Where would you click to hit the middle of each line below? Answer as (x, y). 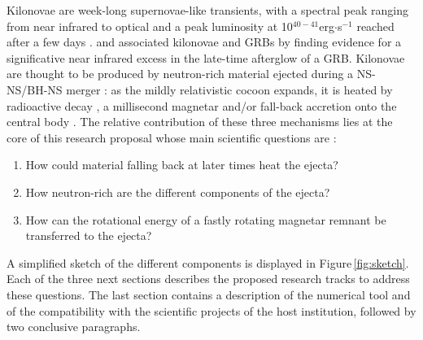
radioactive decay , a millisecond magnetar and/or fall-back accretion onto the (202, 105)
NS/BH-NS (35, 89)
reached (375, 26)
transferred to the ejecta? (89, 235)
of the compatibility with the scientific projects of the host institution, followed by (211, 310)
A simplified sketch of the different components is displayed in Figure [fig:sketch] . (208, 262)
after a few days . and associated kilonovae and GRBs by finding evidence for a (204, 42)
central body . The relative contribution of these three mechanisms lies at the (200, 122)
